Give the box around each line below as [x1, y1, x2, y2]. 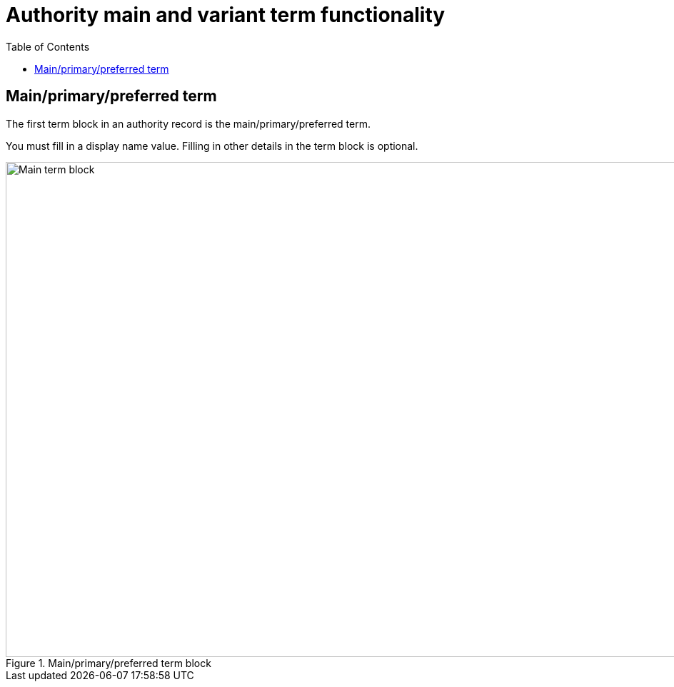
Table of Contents [6, 40, 90, 53]
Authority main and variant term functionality [6, 3, 446, 27]
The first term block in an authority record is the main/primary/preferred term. [6, 117, 371, 130]
